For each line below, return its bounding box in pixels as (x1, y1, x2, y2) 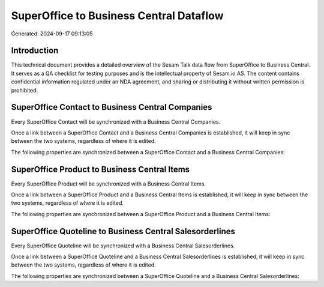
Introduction (11, 46, 59, 56)
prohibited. (11, 86, 38, 94)
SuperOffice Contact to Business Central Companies (11, 102, 212, 112)
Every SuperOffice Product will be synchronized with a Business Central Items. (11, 180, 206, 187)
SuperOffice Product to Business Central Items (11, 164, 190, 174)
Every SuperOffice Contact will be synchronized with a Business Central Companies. (11, 118, 221, 125)
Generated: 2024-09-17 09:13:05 (11, 30, 93, 37)
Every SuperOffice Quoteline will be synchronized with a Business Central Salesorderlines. (11, 242, 235, 249)
